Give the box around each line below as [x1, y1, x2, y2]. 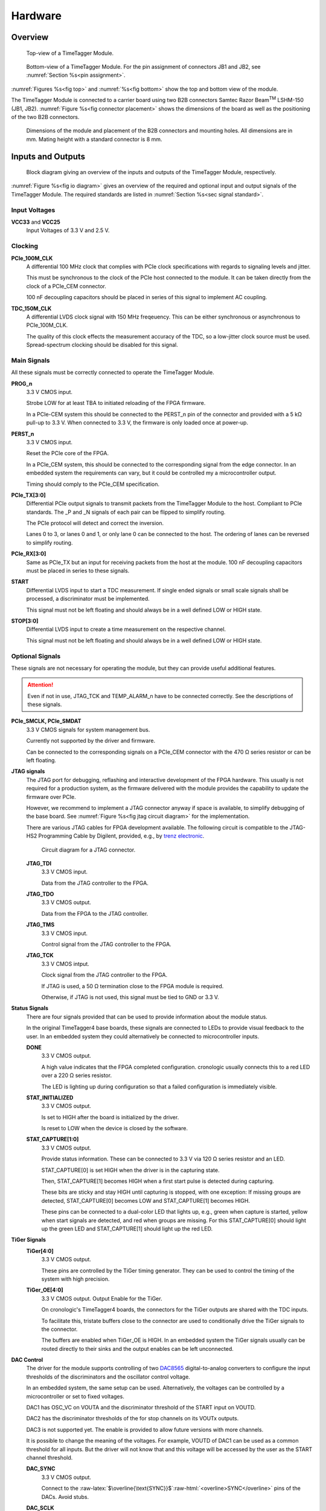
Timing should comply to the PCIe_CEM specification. [26, 480, 160, 488]
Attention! [27, 681, 54, 688]
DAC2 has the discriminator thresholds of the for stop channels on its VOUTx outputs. [26, 1415, 239, 1422]
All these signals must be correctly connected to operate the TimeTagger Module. [11, 369, 214, 376]
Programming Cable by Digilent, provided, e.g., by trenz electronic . [38, 832, 205, 840]
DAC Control [11, 1356, 43, 1364]
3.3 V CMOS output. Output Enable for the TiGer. [41, 1295, 162, 1302]
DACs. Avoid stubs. [41, 1493, 89, 1500]
